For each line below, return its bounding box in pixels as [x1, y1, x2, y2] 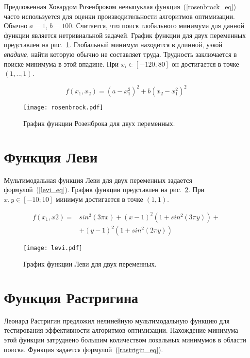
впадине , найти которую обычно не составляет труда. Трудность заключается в [4, 49, 237, 59]
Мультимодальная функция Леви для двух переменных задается [4, 175, 192, 185]
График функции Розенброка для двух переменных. [23, 118, 175, 128]
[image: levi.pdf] [23, 245, 83, 252]
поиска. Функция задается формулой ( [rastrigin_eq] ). [4, 344, 163, 354]
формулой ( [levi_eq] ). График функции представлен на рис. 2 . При [4, 184, 205, 195]
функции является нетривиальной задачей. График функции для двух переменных [4, 30, 246, 40]
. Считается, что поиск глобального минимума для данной [72, 20, 244, 31]
